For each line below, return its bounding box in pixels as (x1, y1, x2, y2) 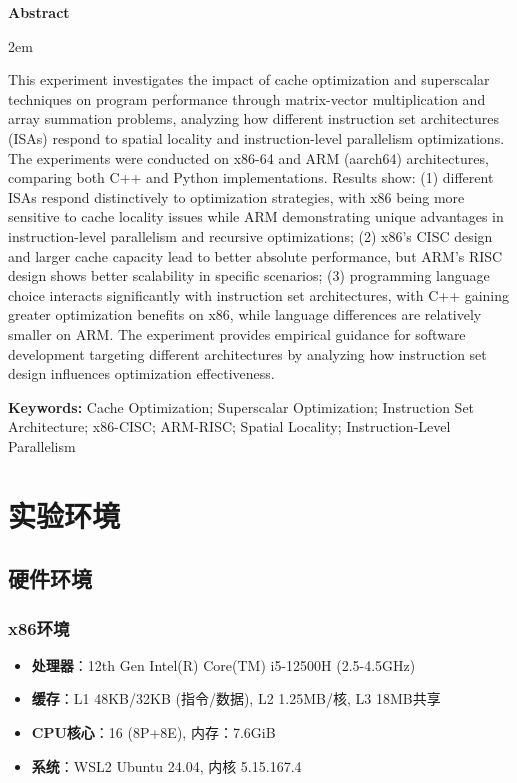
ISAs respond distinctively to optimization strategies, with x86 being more (8, 186, 465, 207)
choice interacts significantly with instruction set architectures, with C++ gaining (8, 284, 510, 305)
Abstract (8, 2, 70, 22)
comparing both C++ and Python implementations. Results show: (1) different (8, 167, 494, 188)
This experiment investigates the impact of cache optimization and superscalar (8, 69, 490, 90)
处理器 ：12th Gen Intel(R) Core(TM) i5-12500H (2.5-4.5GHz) (31, 654, 416, 675)
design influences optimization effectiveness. (8, 363, 275, 384)
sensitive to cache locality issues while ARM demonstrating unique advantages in (8, 206, 504, 227)
